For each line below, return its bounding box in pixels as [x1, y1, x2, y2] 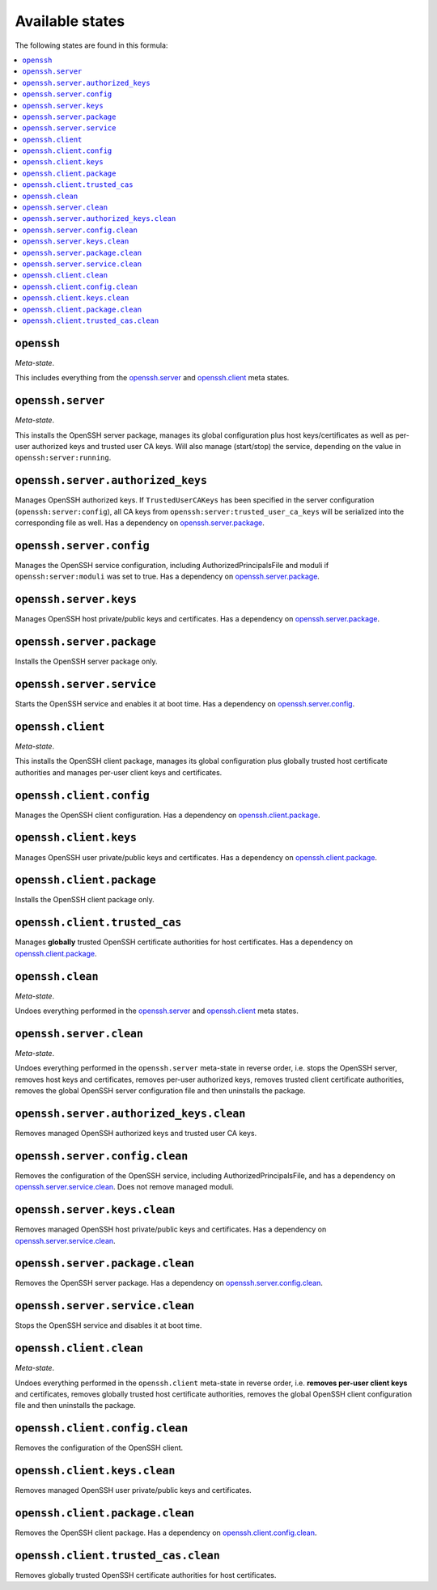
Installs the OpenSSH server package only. [15, 656, 158, 667]
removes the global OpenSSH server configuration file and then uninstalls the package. [15, 1086, 306, 1096]
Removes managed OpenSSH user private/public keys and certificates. [15, 1486, 252, 1495]
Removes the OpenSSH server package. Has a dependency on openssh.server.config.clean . [15, 1278, 323, 1288]
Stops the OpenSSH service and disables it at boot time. [15, 1321, 202, 1330]
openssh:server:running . [15, 453, 112, 463]
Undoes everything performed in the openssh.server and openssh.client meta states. [15, 1006, 299, 1015]
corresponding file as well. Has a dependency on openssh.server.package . [15, 518, 265, 528]
